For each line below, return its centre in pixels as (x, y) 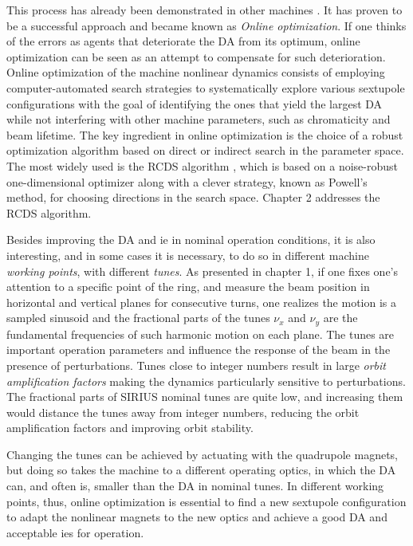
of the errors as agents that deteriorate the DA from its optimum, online (183, 41)
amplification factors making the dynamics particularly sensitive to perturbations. (206, 381)
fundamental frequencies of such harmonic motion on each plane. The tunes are (201, 334)
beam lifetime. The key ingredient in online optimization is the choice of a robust (205, 134)
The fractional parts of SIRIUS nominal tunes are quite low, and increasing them (205, 397)
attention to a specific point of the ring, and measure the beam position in (188, 287)
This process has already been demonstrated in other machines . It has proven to (205, 10)
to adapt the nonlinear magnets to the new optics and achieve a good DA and (197, 517)
